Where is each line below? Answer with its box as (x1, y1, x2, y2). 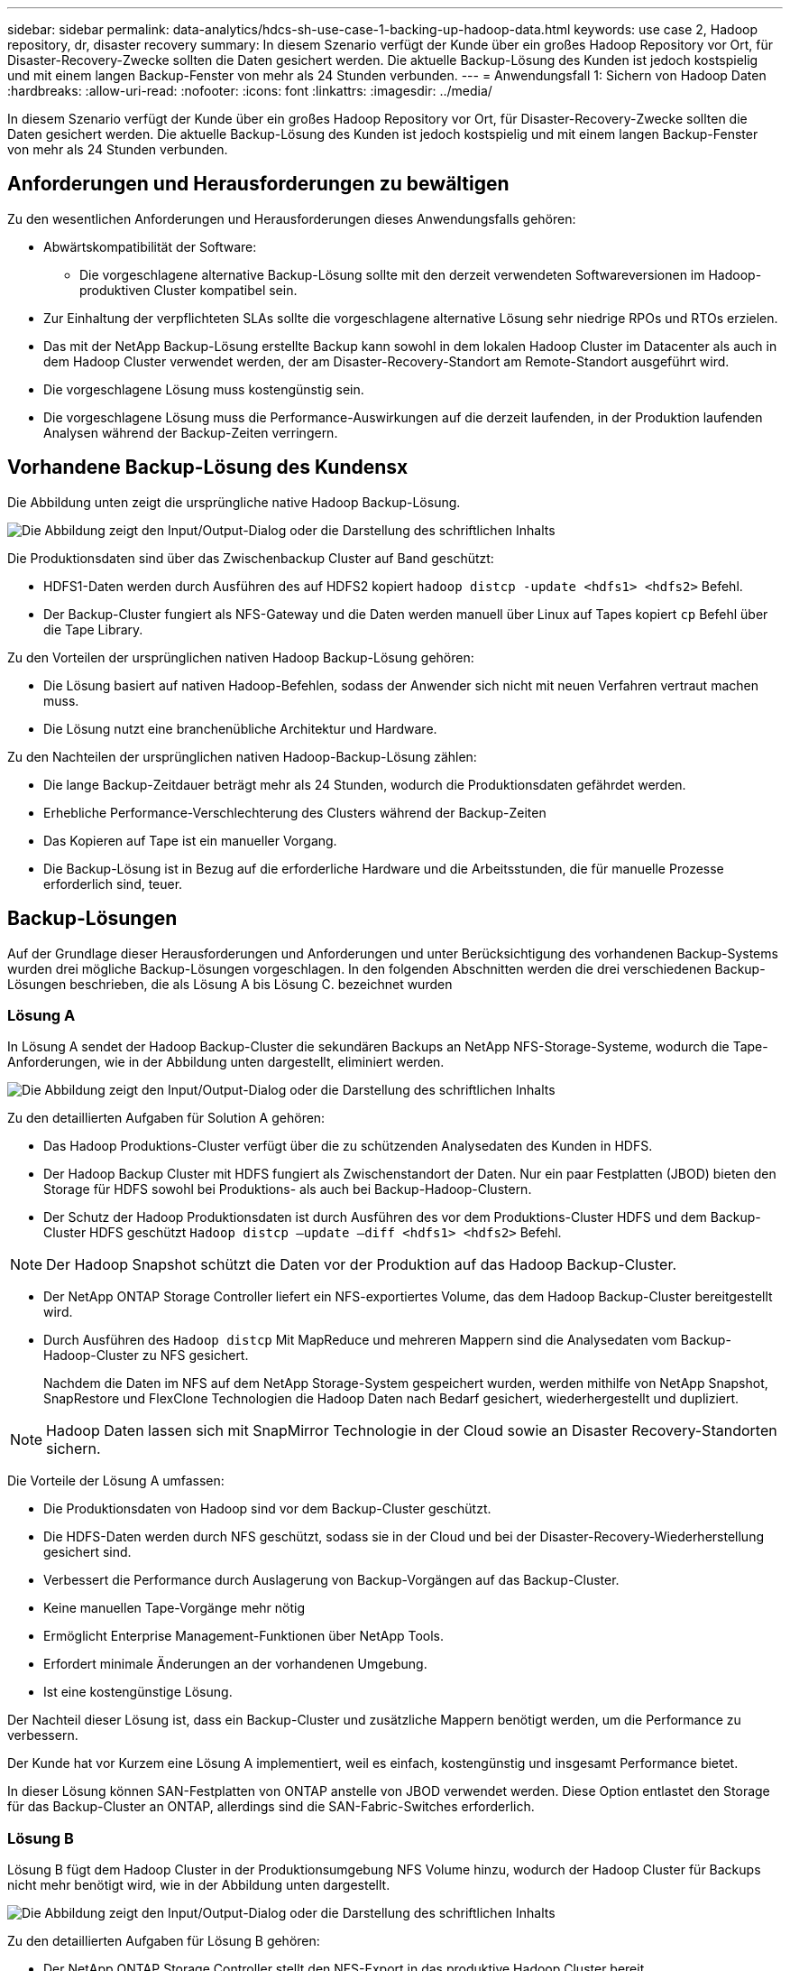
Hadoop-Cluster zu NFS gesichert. (43, 1347, 249, 1364)
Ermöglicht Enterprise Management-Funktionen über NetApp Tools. (43, 1628, 445, 1644)
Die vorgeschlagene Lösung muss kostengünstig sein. (43, 381, 364, 397)
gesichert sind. (43, 1544, 132, 1560)
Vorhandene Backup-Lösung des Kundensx (7, 456, 409, 479)
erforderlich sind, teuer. (43, 875, 183, 892)
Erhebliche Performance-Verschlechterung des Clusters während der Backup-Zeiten (43, 804, 547, 820)
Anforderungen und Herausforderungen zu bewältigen (7, 172, 510, 196)
